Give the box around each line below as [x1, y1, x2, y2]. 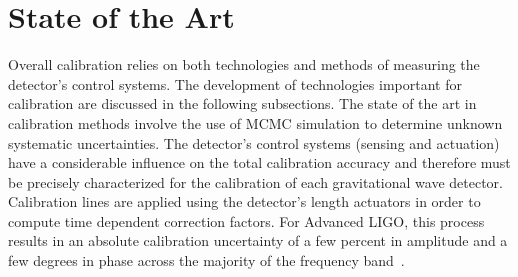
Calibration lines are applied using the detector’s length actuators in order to [8, 191, 481, 212]
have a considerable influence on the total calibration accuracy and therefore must [8, 152, 511, 173]
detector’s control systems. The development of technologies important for [8, 73, 462, 94]
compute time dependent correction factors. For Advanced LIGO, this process [8, 210, 485, 231]
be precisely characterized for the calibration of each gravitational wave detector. [8, 171, 503, 192]
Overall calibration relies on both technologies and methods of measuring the [8, 54, 480, 75]
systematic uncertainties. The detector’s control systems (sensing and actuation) [8, 132, 500, 153]
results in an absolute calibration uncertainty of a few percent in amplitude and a [8, 230, 508, 251]
